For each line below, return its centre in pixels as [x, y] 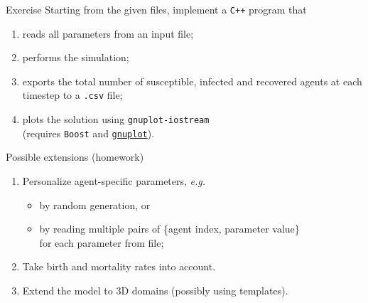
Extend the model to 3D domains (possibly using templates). [155, 290]
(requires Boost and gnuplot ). [88, 133]
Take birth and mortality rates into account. [119, 266]
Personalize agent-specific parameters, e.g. [114, 181]
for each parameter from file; [102, 242]
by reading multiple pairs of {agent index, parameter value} [169, 229]
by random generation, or [95, 204]
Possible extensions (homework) [75, 157]
